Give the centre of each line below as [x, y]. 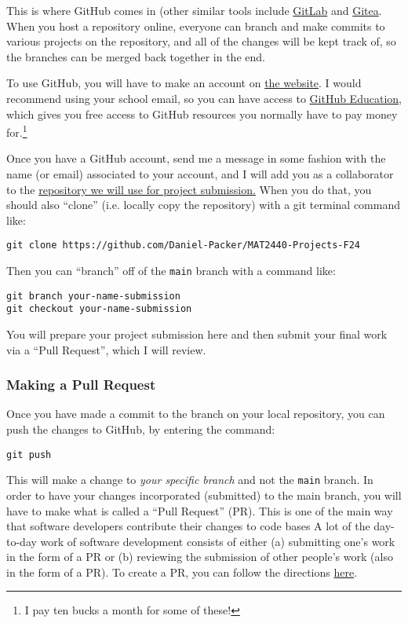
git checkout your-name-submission [99, 309]
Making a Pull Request [81, 385]
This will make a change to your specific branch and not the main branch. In [190, 480]
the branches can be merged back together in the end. [136, 56]
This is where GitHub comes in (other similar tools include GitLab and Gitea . [194, 10]
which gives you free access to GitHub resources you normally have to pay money [202, 114]
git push [29, 454]
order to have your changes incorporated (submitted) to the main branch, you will [204, 495]
